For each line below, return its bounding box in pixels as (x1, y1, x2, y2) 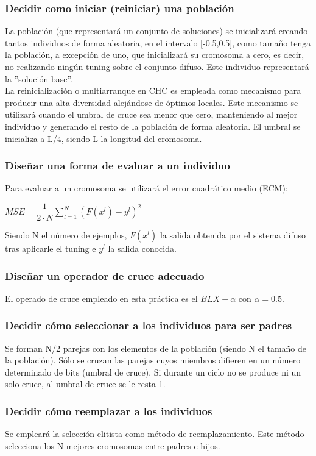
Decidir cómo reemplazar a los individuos (5, 403, 212, 418)
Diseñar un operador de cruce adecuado (5, 268, 205, 283)
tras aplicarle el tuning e (5, 242, 96, 255)
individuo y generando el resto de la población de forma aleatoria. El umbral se (5, 119, 301, 132)
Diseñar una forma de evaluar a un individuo (5, 158, 230, 173)
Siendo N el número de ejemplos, (5, 229, 127, 241)
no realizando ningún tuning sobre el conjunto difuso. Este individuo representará (5, 60, 309, 73)
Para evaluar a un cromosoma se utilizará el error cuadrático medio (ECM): (5, 182, 288, 194)
